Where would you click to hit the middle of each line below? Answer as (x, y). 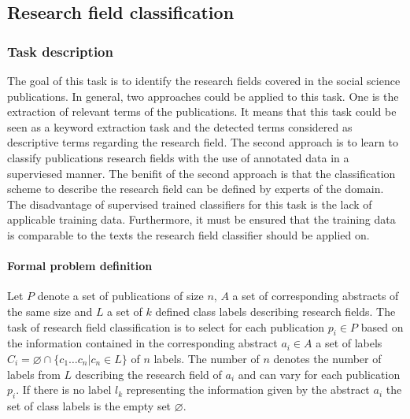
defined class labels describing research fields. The (275, 311)
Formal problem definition (80, 266)
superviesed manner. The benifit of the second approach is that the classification (201, 173)
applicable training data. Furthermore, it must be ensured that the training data (201, 219)
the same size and (50, 311)
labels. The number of (207, 358)
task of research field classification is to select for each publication (166, 326)
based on (382, 326)
